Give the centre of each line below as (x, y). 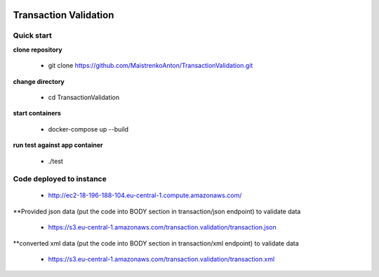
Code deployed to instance (60, 179)
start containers (37, 113)
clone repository (38, 50)
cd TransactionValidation (84, 97)
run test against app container (58, 145)
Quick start (33, 36)
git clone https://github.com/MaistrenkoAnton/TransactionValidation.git (151, 66)
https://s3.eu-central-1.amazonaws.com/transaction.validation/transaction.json (162, 227)
